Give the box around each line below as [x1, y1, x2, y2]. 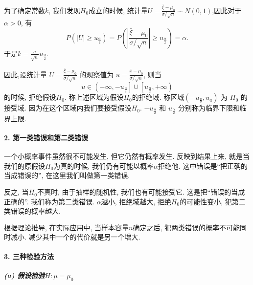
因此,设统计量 [4, 69, 47, 79]
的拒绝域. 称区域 [132, 92, 184, 102]
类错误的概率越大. [4, 206, 61, 216]
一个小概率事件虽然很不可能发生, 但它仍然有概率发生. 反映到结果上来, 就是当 [4, 151, 250, 161]
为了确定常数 [4, 5, 45, 15]
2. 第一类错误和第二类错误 [4, 132, 88, 143]
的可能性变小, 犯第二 [180, 196, 246, 206]
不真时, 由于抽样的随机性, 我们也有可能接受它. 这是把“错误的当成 [37, 187, 245, 197]
